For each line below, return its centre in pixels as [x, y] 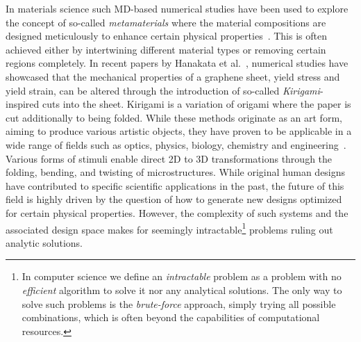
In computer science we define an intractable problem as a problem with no [182, 276]
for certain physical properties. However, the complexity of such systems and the [177, 212]
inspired [23, 104]
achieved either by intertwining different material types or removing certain [166, 49]
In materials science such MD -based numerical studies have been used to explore [177, 8]
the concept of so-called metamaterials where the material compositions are [166, 22]
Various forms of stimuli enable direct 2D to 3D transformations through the [169, 158]
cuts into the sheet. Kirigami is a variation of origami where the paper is [197, 104]
